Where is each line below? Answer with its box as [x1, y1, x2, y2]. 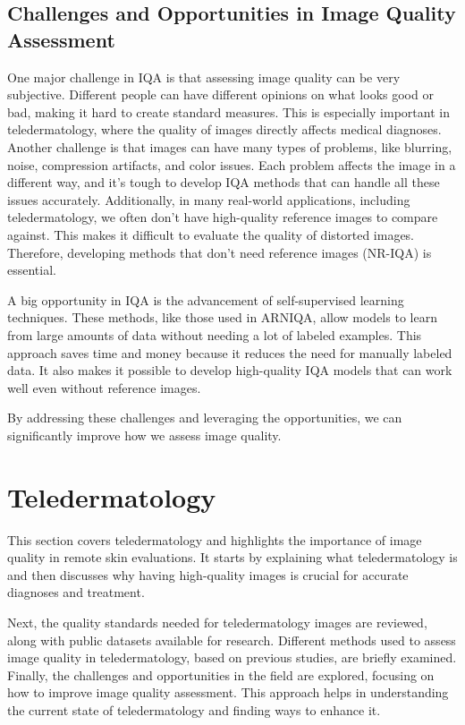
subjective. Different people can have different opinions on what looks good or [7, 85, 434, 104]
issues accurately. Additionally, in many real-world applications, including [7, 190, 410, 209]
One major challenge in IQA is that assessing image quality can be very [7, 67, 401, 86]
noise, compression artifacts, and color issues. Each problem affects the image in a [7, 155, 456, 174]
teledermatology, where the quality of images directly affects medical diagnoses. [7, 120, 442, 139]
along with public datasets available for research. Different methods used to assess [7, 630, 456, 649]
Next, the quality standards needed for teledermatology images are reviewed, [7, 612, 427, 631]
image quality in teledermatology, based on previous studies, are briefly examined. [7, 648, 457, 667]
